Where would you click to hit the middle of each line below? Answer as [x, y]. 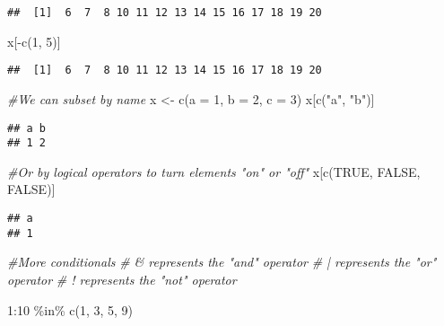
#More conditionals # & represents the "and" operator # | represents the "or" [222, 262]
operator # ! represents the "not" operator [122, 279]
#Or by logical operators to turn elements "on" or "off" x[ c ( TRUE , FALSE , [214, 171]
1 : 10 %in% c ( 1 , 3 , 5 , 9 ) [70, 309]
